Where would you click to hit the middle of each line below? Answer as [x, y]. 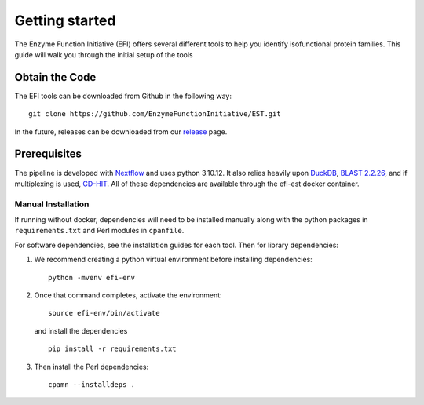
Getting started [65, 20]
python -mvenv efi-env [92, 277]
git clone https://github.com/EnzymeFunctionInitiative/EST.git [155, 114]
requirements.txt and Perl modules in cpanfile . [99, 231]
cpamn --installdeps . [92, 384]
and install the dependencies [81, 330]
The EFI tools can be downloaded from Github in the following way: [123, 96]
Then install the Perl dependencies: [91, 367]
